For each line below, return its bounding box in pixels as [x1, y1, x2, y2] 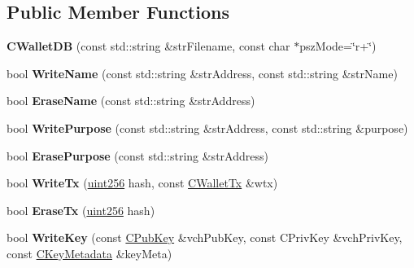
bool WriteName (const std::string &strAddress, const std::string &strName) [7, 64, 398, 81]
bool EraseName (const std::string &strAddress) [7, 92, 255, 109]
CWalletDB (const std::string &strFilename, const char [7, 37, 290, 55]
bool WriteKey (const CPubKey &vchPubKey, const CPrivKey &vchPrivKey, [7, 229, 403, 246]
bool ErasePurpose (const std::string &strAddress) [7, 147, 268, 164]
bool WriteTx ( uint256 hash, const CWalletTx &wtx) [7, 174, 278, 191]
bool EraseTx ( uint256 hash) [7, 201, 155, 218]
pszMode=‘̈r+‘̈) [299, 37, 377, 55]
